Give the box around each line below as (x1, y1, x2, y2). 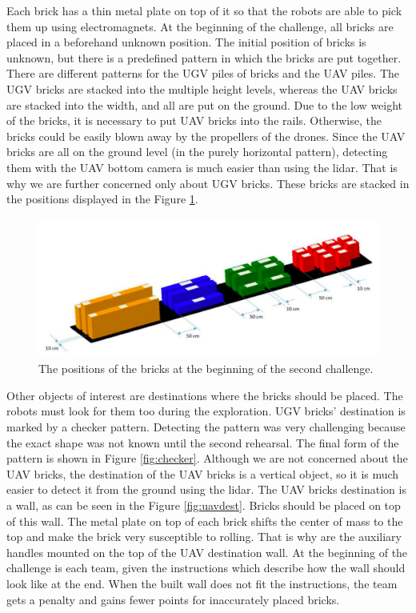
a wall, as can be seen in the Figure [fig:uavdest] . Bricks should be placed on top (6, 496, 401, 513)
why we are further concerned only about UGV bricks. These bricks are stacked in (6, 174, 410, 191)
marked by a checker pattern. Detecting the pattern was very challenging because (6, 419, 406, 435)
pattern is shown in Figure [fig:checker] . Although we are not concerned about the (6, 450, 408, 467)
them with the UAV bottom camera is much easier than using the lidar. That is (6, 158, 398, 175)
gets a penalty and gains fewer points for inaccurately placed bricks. (6, 591, 340, 607)
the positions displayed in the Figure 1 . (6, 190, 198, 207)
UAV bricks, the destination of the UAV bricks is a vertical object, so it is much (6, 465, 399, 482)
